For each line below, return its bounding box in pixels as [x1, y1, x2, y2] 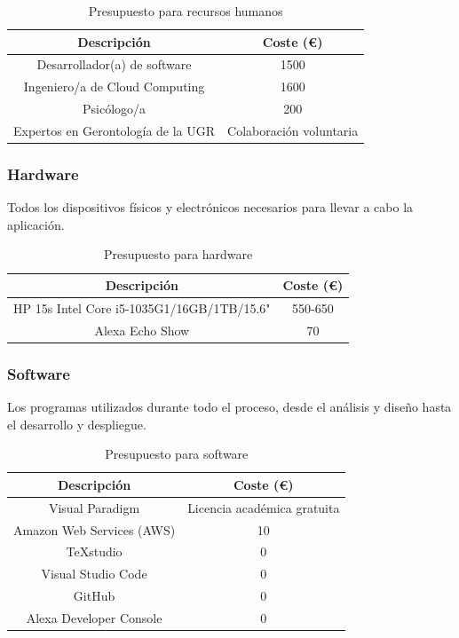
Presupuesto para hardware [103, 245, 253, 264]
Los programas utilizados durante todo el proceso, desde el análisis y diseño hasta [7, 398, 452, 416]
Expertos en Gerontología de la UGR [13, 121, 216, 139]
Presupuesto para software [105, 445, 249, 463]
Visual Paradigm [48, 498, 140, 516]
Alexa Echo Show [94, 320, 190, 339]
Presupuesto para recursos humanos [88, 2, 283, 20]
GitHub [73, 587, 115, 605]
